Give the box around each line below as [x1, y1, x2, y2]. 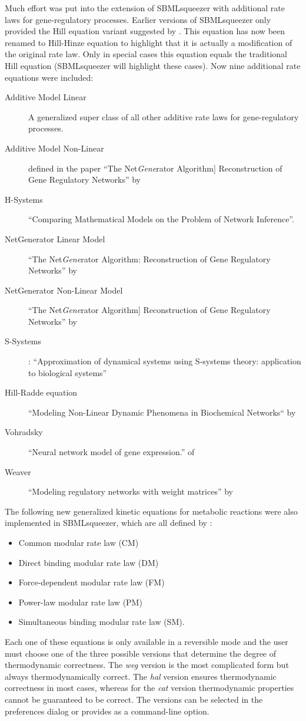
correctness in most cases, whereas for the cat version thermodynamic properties [5, 682, 294, 694]
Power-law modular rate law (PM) [18, 595, 142, 608]
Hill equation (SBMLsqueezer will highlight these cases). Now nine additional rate [5, 59, 301, 71]
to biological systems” [28, 366, 107, 378]
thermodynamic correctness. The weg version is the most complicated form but [5, 659, 289, 671]
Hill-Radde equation [5, 386, 78, 399]
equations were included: [5, 71, 94, 83]
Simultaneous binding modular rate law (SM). [18, 615, 185, 628]
